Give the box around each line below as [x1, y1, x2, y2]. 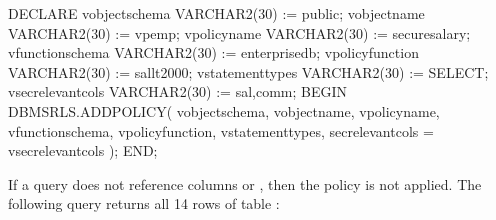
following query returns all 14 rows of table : [8, 193, 280, 214]
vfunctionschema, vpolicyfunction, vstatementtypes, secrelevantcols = [8, 120, 434, 141]
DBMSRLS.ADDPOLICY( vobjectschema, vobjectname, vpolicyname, [8, 100, 440, 121]
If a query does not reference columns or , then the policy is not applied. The [8, 173, 482, 194]
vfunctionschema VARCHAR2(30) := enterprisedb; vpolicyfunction [8, 42, 419, 63]
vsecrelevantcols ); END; [8, 140, 158, 161]
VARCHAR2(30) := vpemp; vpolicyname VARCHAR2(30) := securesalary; [8, 22, 471, 43]
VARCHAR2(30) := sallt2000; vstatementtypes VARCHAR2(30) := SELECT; [8, 61, 489, 82]
